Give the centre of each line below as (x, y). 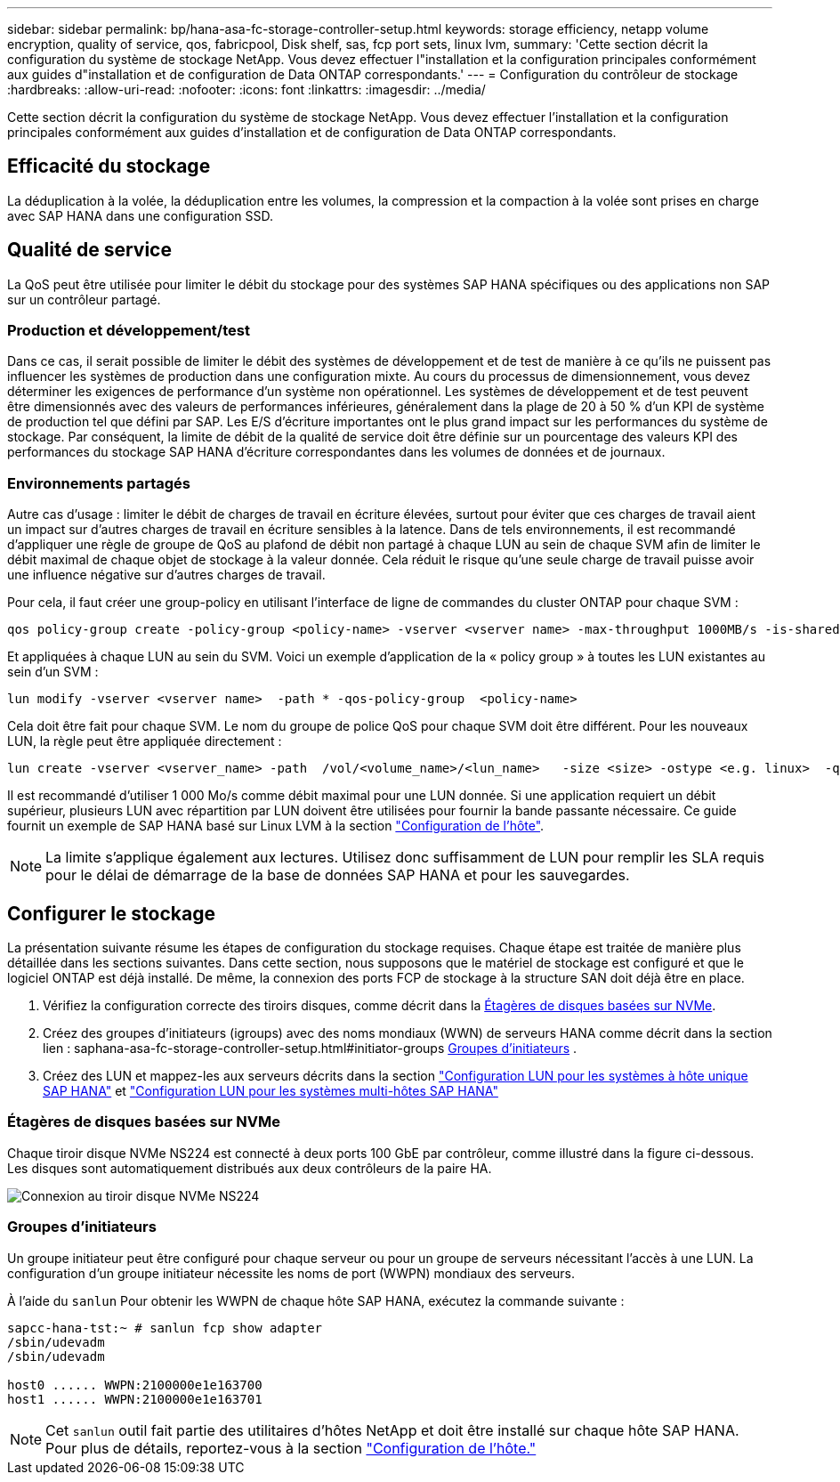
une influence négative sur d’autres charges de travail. (166, 575)
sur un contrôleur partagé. (84, 299)
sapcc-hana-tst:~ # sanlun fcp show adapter (165, 1328)
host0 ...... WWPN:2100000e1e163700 (135, 1385)
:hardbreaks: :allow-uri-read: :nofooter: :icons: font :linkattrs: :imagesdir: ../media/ (246, 89)
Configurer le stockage (111, 913)
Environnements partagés (99, 483)
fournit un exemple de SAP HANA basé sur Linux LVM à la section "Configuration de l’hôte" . (276, 826)
